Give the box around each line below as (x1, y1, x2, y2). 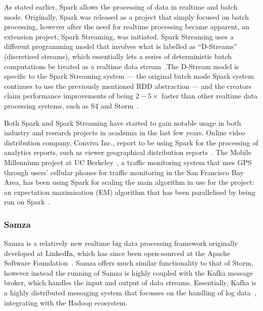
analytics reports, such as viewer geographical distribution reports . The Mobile (4, 147, 251, 158)
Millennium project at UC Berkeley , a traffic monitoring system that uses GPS (4, 157, 252, 167)
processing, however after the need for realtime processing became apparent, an (4, 21, 249, 32)
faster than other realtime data (162, 90, 257, 101)
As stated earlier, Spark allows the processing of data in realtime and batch (4, 2, 238, 12)
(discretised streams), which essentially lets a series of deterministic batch (4, 50, 232, 61)
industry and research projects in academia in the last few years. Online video (4, 127, 245, 138)
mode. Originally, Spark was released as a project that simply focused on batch (4, 11, 249, 22)
